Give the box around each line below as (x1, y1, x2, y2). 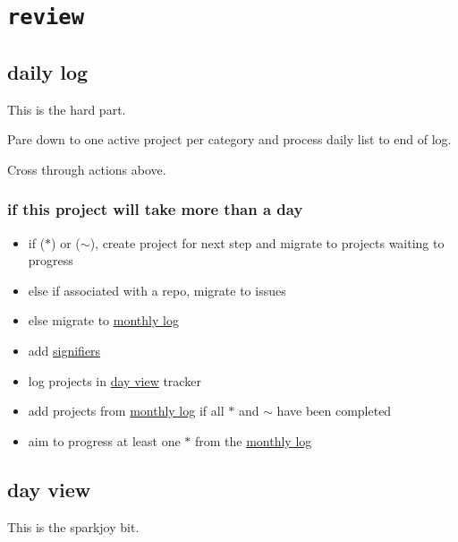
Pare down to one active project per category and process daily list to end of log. (7, 130, 452, 149)
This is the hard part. (7, 99, 126, 118)
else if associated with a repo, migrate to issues (28, 280, 286, 299)
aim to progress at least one (28, 431, 181, 450)
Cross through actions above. (7, 159, 166, 178)
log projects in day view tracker (28, 371, 201, 390)
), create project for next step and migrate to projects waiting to (89, 233, 445, 252)
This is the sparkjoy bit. (7, 517, 140, 536)
